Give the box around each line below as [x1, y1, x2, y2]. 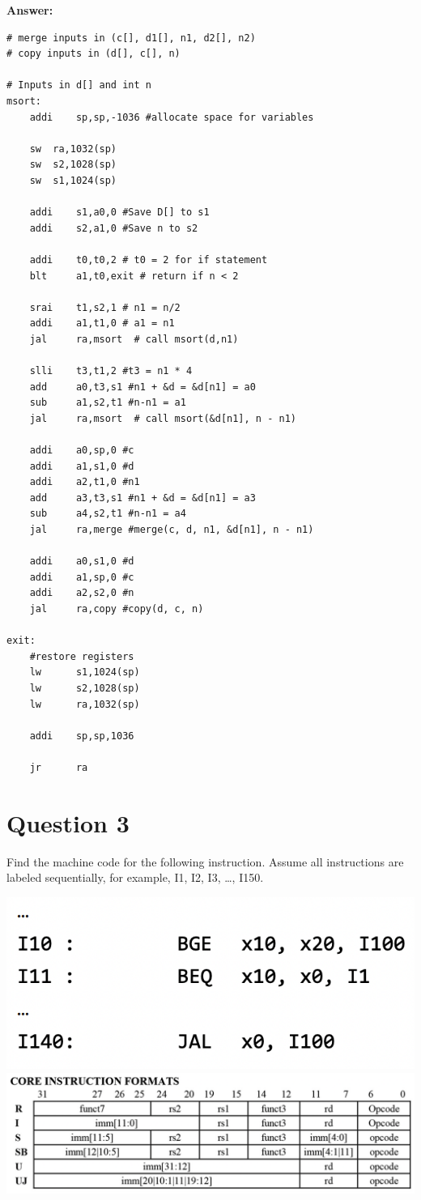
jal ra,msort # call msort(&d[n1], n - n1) [29, 412, 296, 424]
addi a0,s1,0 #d [29, 555, 134, 568]
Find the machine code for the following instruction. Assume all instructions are [6, 853, 404, 870]
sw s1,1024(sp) [29, 174, 117, 186]
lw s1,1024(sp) [29, 666, 140, 679]
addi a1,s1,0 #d [29, 460, 134, 472]
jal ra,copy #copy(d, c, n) [29, 602, 204, 615]
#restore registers [29, 650, 134, 662]
